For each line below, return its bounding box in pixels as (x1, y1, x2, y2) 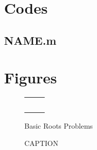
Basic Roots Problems (24, 121, 93, 131)
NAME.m (4, 32, 56, 48)
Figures (4, 67, 57, 88)
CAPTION (24, 137, 58, 148)
